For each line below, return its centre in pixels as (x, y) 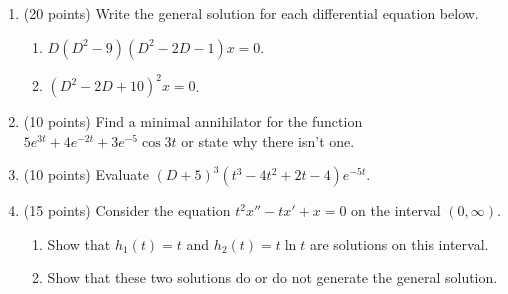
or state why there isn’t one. (268, 140)
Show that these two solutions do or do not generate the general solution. (272, 277)
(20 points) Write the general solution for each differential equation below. (251, 13)
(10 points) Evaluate (86, 174)
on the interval (396, 210)
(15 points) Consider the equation (127, 210)
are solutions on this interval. (399, 243)
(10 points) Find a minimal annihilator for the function (193, 121)
